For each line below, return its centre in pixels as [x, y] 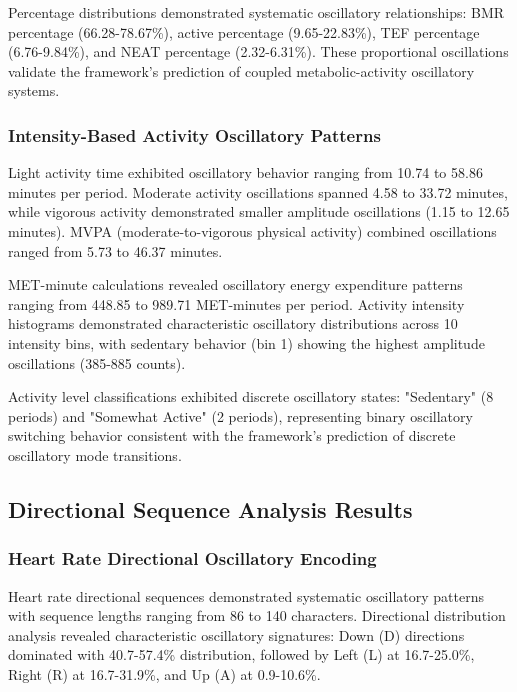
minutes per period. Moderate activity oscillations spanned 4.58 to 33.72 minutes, [258, 191]
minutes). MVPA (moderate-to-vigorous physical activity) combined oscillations [252, 230]
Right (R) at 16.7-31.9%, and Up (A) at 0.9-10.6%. [164, 673]
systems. [34, 90]
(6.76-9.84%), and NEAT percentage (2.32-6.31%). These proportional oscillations [258, 51]
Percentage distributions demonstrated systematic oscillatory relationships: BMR [256, 12]
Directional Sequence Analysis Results [210, 508]
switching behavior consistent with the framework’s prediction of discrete [232, 435]
